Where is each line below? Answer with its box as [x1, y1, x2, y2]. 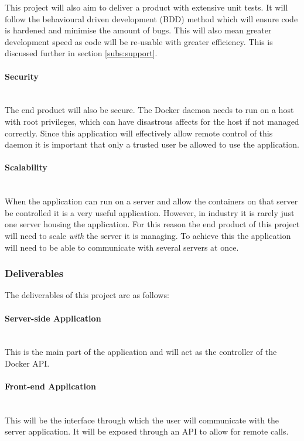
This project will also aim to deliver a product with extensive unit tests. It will [5, 1, 288, 13]
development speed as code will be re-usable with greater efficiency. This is [5, 35, 273, 47]
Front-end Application [5, 380, 96, 392]
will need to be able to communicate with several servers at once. [5, 241, 239, 253]
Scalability [5, 161, 47, 173]
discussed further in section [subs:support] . [5, 47, 158, 59]
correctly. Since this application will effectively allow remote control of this [5, 127, 273, 139]
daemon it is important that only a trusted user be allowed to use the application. [5, 138, 299, 151]
